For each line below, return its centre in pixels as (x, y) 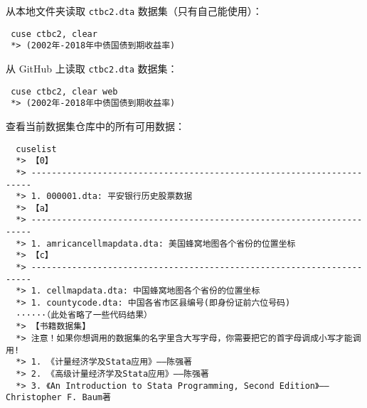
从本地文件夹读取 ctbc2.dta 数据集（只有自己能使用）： (134, 11)
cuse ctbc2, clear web (64, 91)
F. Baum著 (89, 398)
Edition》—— (304, 386)
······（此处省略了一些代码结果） (84, 315)
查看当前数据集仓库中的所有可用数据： (95, 125)
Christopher (34, 398)
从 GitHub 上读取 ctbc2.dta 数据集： (92, 68)
